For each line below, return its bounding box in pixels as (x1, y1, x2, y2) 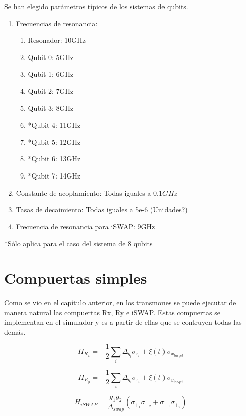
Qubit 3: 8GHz (28, 102, 74, 113)
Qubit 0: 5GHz (28, 51, 74, 62)
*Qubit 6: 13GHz (28, 153, 81, 164)
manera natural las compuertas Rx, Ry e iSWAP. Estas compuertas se (4, 307, 220, 317)
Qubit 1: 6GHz (28, 69, 74, 79)
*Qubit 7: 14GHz (28, 170, 81, 181)
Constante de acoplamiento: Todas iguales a (16, 187, 151, 198)
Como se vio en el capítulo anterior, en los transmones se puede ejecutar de (4, 297, 236, 308)
